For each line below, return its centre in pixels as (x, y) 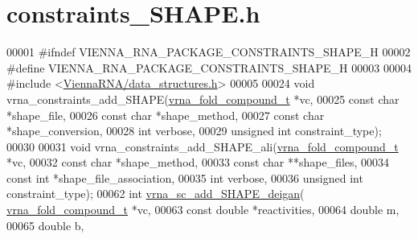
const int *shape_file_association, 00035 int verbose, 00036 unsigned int (185, 177)
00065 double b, (45, 225)
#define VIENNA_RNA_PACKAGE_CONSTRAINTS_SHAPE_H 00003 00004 (209, 67)
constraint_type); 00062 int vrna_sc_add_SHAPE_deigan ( (156, 194)
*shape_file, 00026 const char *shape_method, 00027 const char (166, 115)
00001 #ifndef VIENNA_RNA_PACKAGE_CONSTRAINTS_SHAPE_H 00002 (209, 52)
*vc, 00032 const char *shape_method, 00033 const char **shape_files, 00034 (198, 162)
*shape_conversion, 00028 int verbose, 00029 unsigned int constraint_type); (194, 131)
